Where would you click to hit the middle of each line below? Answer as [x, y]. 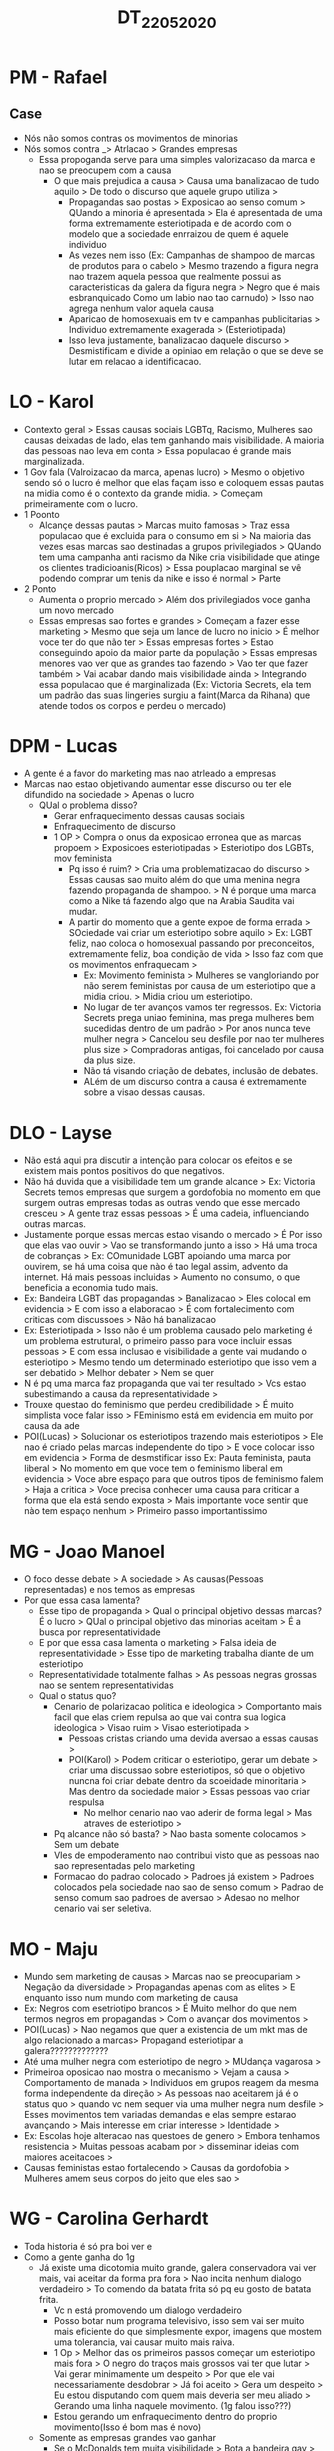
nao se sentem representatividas [106, 1685]
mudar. [83, 912]
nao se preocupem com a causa [105, 170]
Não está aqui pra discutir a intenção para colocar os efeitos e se [158, 1160]
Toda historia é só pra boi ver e [87, 2247]
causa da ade [52, 1426]
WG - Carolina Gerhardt [109, 2218]
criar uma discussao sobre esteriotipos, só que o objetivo [187, 1770]
